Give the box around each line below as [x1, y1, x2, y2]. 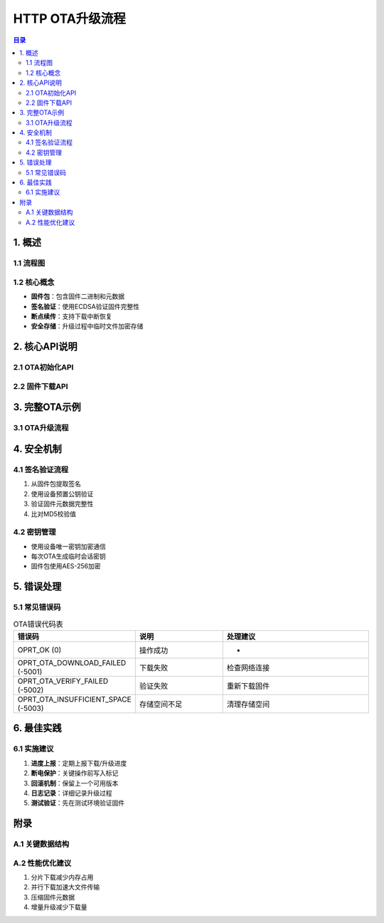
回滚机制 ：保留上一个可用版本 [31, 778, 119, 787]
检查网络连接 [226, 662, 270, 672]
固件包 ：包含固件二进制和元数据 [31, 292, 124, 301]
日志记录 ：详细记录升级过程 [31, 788, 112, 797]
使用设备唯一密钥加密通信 [31, 542, 106, 551]
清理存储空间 [226, 699, 270, 709]
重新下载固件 [226, 681, 270, 691]
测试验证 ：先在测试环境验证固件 [31, 798, 124, 808]
